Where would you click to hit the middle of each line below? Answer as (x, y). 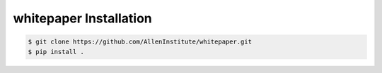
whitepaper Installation (82, 18)
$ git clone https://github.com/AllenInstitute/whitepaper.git (140, 42)
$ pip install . (56, 52)
